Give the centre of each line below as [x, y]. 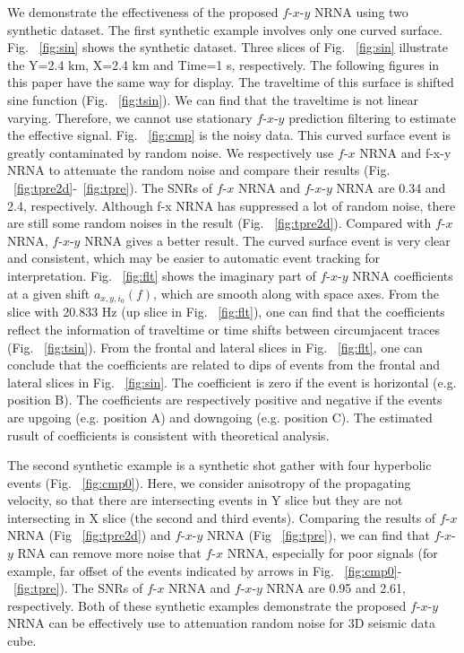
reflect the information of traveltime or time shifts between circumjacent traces [224, 329]
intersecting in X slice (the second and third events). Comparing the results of [222, 517]
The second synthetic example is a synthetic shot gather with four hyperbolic [219, 465]
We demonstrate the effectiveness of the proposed [143, 12]
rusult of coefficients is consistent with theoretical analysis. [168, 435]
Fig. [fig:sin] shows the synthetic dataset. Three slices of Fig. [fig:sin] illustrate [228, 47]
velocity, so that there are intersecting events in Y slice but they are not [205, 500]
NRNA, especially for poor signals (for [332, 553]
